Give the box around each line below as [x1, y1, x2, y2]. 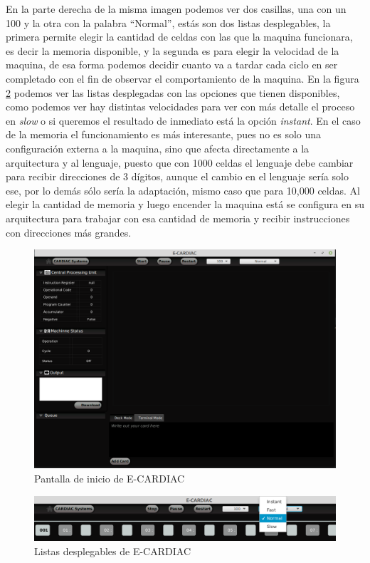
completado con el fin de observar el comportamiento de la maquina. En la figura [6, 71, 359, 86]
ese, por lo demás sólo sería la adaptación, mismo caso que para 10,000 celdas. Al [6, 182, 360, 197]
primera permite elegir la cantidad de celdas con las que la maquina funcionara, [6, 29, 353, 44]
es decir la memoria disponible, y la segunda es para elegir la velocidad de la [6, 43, 339, 58]
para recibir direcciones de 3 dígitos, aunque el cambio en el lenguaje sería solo [6, 169, 349, 184]
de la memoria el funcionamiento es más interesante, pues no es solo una [6, 127, 322, 142]
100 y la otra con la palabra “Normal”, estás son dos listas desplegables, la [6, 15, 331, 30]
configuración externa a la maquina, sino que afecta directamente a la [6, 140, 310, 155]
